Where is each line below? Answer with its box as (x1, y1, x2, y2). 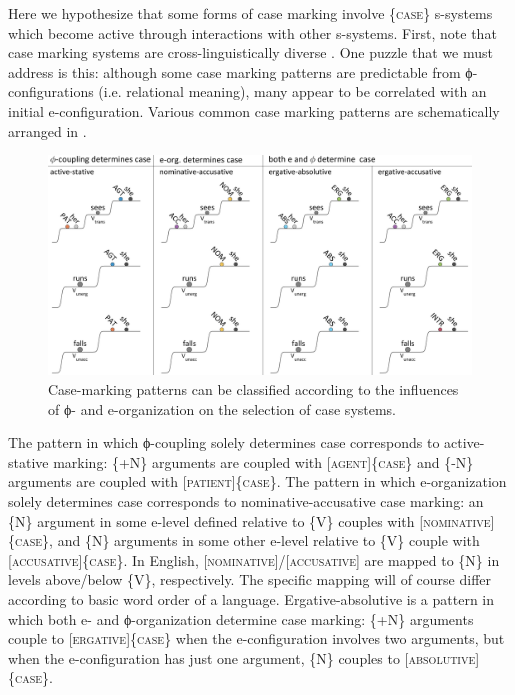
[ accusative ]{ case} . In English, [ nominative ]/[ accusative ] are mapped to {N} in (8, 549, 500, 570)
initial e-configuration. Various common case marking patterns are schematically (8, 100, 500, 121)
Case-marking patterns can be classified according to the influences (48, 379, 459, 400)
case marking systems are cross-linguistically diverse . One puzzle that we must (8, 42, 493, 63)
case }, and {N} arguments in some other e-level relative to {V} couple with (15, 530, 480, 551)
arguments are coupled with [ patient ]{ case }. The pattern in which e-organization (8, 471, 507, 492)
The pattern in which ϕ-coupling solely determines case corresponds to (8, 432, 440, 453)
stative (8, 451, 49, 472)
